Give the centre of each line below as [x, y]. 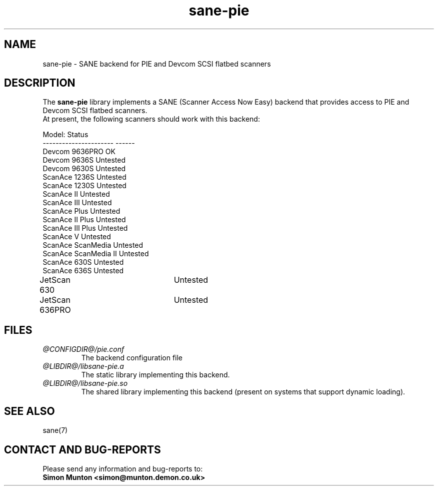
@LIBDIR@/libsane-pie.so [85, 383]
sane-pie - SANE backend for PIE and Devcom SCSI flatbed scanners [157, 64]
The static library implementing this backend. [155, 375]
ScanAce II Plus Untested [84, 220]
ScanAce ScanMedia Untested [93, 245]
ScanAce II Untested [76, 194]
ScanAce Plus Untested [81, 211]
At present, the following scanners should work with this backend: [151, 119]
